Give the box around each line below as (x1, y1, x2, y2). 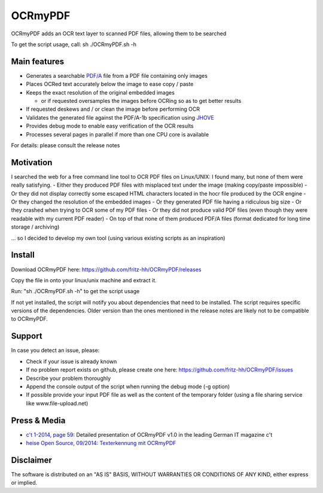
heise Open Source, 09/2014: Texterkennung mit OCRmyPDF (26, 440, 176, 447)
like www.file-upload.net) (26, 400, 89, 407)
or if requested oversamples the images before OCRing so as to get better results (41, 98, 242, 105)
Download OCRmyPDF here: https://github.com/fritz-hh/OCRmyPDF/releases (11, 266, 202, 273)
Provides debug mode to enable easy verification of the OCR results (26, 123, 194, 130)
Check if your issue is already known (26, 358, 117, 365)
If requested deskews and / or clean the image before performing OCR (26, 105, 200, 113)
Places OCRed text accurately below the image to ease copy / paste (26, 81, 194, 88)
